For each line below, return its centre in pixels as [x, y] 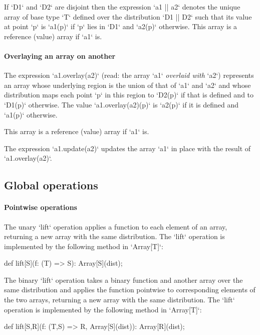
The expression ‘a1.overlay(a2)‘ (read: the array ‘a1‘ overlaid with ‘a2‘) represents [129, 75]
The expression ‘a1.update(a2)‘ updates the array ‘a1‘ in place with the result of [127, 148]
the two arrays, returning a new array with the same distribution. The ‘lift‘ [119, 300]
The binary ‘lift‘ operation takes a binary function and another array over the [123, 280]
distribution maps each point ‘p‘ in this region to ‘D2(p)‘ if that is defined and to [129, 95]
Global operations [51, 185]
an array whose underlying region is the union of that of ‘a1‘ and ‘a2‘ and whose [127, 85]
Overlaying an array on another [60, 55]
